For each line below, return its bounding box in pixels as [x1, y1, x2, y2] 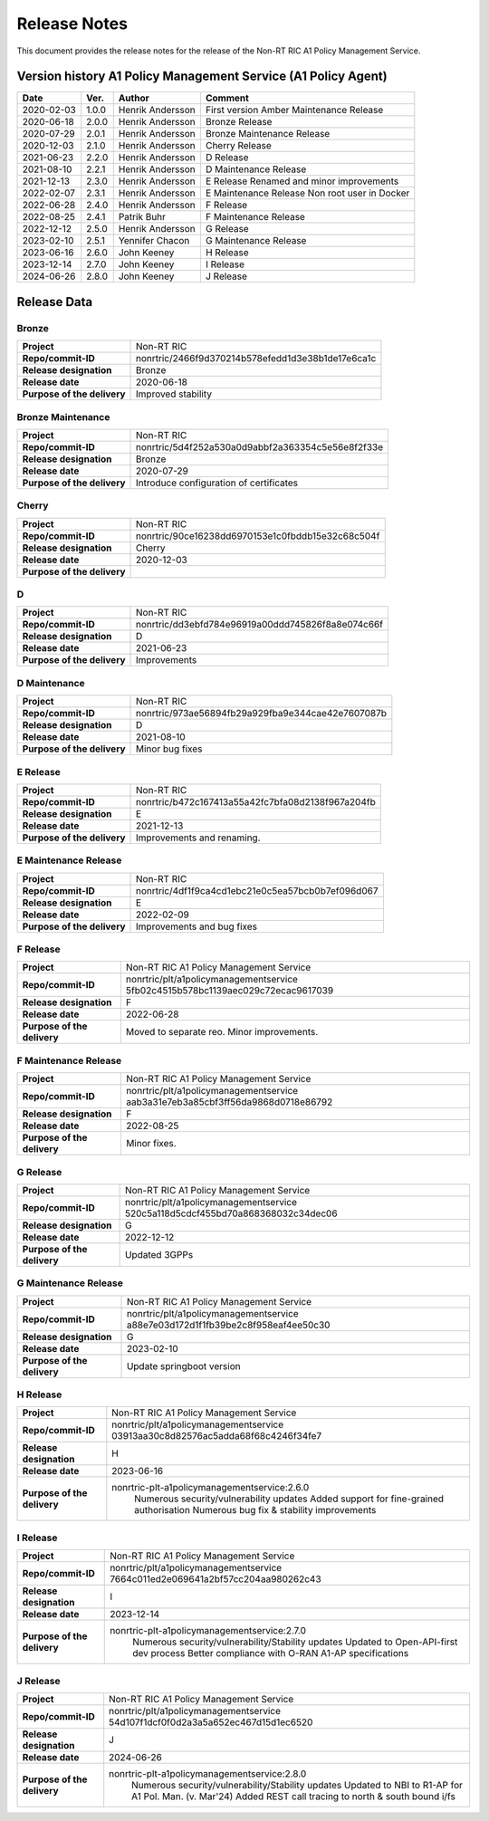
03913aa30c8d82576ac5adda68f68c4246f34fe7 [111, 1430, 322, 1442]
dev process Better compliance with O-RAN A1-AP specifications [132, 1647, 409, 1660]
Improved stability [136, 388, 213, 400]
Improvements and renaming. [136, 831, 262, 844]
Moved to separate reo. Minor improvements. [125, 1026, 319, 1039]
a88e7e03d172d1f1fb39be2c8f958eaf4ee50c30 [126, 1318, 331, 1331]
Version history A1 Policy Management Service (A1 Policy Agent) [16, 69, 388, 84]
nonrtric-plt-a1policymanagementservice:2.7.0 [110, 1625, 307, 1637]
